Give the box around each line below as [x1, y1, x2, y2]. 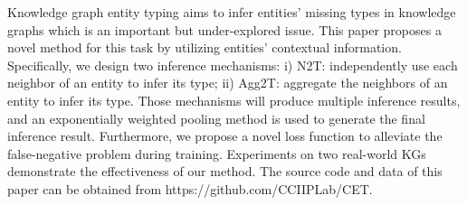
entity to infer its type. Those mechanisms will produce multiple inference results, [7, 90, 461, 109]
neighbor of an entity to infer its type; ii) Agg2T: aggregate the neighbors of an [7, 73, 448, 92]
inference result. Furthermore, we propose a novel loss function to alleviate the [7, 126, 443, 145]
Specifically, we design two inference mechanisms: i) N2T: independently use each [7, 55, 458, 74]
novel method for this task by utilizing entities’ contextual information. [7, 38, 402, 57]
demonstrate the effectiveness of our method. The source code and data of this [7, 162, 443, 181]
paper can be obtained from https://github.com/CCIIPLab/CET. [7, 179, 373, 198]
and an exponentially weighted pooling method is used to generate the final [7, 108, 425, 127]
